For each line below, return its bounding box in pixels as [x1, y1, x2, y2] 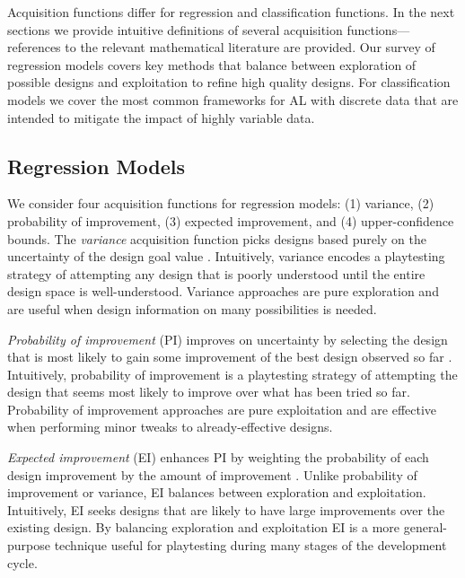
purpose [7, 536, 50, 555]
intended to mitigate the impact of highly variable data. [7, 108, 315, 127]
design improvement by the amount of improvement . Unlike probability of [7, 465, 417, 484]
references [7, 38, 61, 57]
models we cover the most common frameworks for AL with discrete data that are [7, 90, 459, 109]
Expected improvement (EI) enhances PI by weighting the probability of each [7, 448, 429, 467]
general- [403, 518, 447, 537]
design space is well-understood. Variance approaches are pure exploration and [7, 282, 439, 301]
